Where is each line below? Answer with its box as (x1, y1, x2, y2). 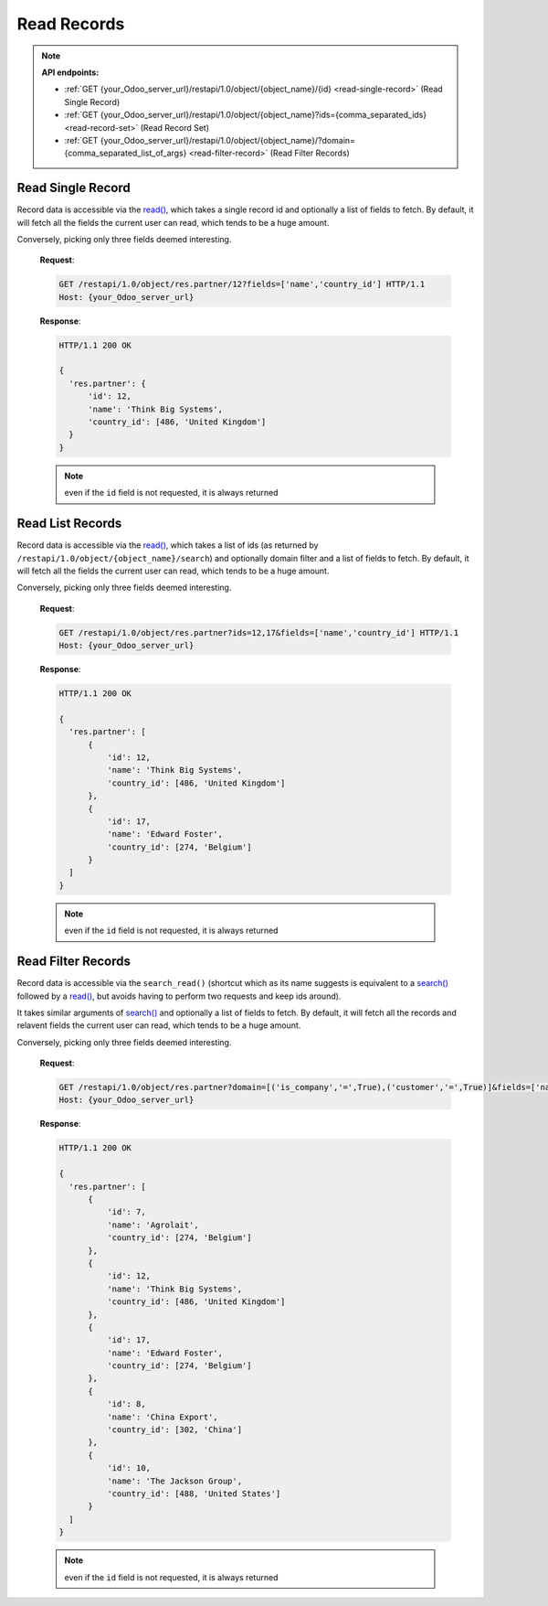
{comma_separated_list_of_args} (64, 147, 187, 159)
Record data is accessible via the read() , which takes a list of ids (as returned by (16, 540, 319, 551)
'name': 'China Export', (106, 1411, 218, 1422)
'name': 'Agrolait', (106, 1219, 200, 1230)
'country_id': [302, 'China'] (106, 1425, 242, 1435)
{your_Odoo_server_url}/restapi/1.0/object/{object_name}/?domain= (100, 134, 356, 145)
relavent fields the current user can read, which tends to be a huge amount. (16, 1020, 301, 1031)
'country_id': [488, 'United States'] (106, 1489, 281, 1499)
